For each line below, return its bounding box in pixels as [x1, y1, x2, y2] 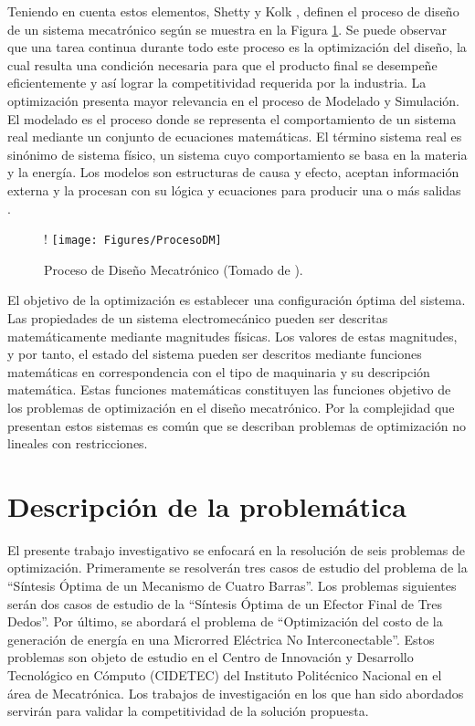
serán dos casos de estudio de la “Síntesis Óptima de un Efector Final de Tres [7, 594, 442, 613]
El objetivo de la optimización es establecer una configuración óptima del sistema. [7, 290, 466, 310]
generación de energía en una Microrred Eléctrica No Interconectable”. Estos [7, 629, 435, 648]
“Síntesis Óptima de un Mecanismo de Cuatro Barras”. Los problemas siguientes [7, 576, 457, 595]
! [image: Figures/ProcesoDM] [44, 229, 222, 248]
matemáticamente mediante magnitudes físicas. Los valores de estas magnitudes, [7, 326, 458, 345]
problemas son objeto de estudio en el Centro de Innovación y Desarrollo [7, 647, 414, 667]
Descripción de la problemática [7, 487, 406, 524]
